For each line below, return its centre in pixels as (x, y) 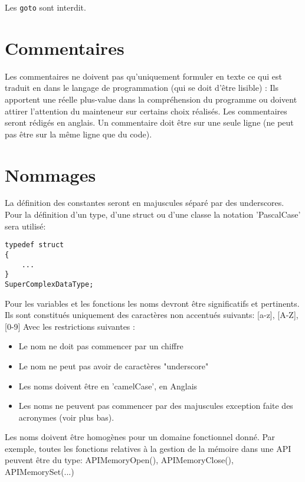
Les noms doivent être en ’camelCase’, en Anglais (108, 386)
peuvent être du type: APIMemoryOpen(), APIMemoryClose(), (119, 460)
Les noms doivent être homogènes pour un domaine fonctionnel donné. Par (140, 437)
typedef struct (35, 245)
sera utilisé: (25, 226)
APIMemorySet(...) (40, 472)
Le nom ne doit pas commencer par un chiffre (101, 346)
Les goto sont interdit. (45, 7)
